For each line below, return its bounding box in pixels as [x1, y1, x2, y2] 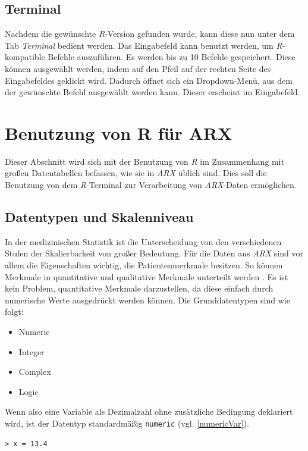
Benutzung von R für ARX [5, 120, 232, 145]
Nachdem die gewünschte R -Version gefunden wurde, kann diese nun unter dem [5, 27, 295, 40]
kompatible [5, 51, 45, 63]
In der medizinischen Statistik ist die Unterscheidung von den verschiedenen [5, 235, 282, 248]
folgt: [5, 305, 24, 318]
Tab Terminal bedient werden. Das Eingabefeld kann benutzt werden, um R [5, 39, 282, 51]
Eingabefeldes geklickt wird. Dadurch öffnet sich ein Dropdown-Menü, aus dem [5, 74, 293, 86]
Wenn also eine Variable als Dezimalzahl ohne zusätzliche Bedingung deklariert [5, 405, 293, 418]
